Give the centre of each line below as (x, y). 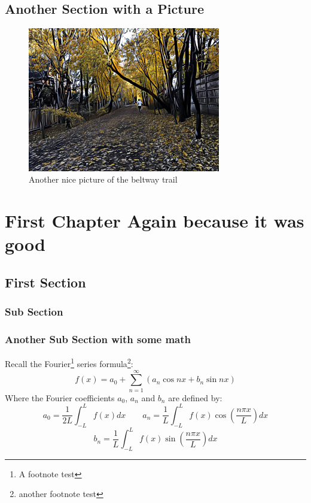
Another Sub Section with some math (98, 339)
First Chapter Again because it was (155, 221)
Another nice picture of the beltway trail (103, 179)
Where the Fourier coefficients (60, 397)
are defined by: (195, 397)
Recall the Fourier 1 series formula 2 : (69, 363)
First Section (45, 282)
